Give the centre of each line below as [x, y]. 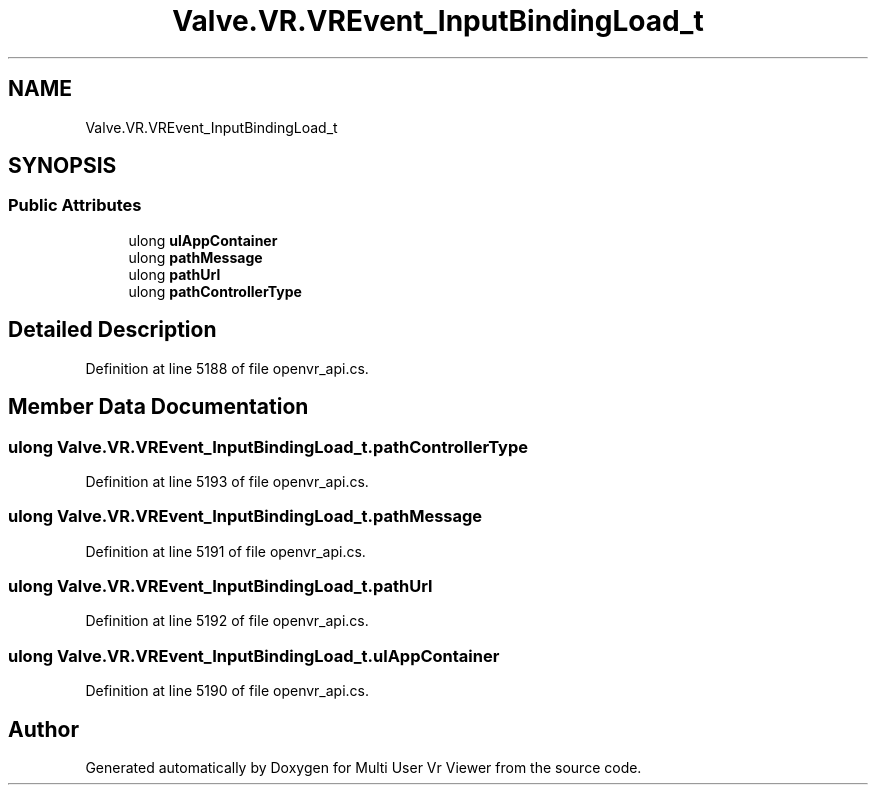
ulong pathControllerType [215, 291]
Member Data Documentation [158, 407]
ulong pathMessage [195, 257]
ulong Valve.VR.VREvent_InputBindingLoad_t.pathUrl [220, 586]
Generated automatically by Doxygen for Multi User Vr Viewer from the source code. [363, 767]
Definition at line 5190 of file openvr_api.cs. [227, 691]
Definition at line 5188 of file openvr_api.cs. [227, 368]
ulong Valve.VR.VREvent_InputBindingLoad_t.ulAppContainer [254, 655]
